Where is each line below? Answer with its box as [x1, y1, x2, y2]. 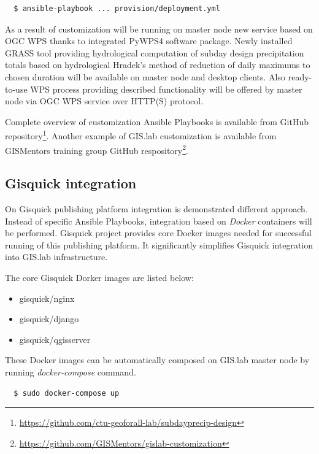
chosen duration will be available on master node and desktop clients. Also [5, 70, 286, 83]
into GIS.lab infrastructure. [5, 250, 108, 263]
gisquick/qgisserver [19, 333, 91, 345]
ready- [288, 70, 312, 83]
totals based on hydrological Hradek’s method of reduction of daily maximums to [5, 58, 310, 71]
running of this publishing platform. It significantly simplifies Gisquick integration [5, 238, 313, 251]
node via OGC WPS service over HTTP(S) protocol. [5, 94, 204, 107]
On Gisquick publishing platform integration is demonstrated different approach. [5, 202, 308, 215]
